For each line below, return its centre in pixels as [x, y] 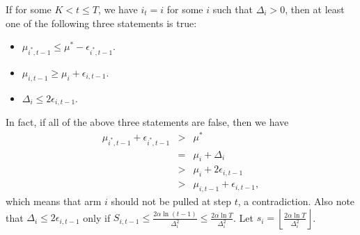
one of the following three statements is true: [101, 23]
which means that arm [54, 201]
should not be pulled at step [171, 201]
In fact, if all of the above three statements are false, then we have [147, 122]
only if [97, 217]
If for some [29, 9]
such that [233, 9]
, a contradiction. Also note [296, 201]
